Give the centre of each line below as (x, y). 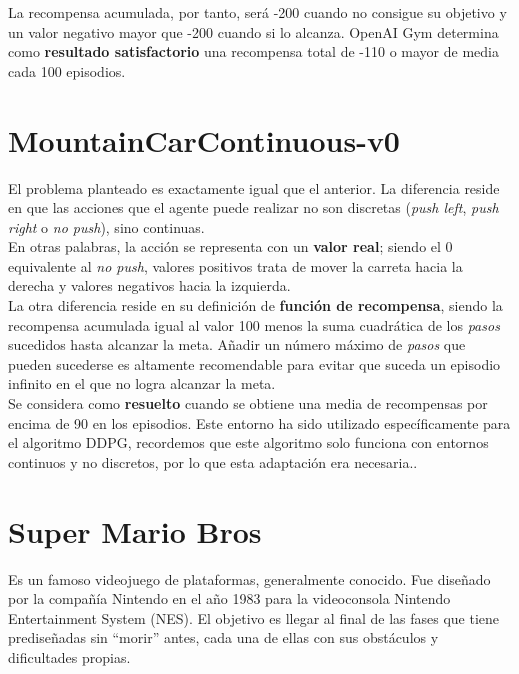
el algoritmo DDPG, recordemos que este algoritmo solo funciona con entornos (248, 442)
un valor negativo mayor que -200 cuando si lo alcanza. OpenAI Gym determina (253, 31)
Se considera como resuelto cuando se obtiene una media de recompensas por (248, 403)
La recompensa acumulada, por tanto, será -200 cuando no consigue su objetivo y (257, 12)
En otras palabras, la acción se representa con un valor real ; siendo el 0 (230, 246)
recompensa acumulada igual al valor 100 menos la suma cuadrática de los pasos (254, 324)
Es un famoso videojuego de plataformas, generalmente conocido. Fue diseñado (249, 578)
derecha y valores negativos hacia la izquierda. (149, 285)
